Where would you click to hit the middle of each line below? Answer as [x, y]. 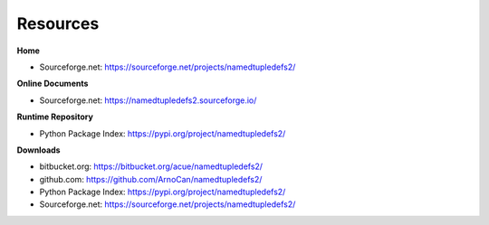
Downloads [38, 150]
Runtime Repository [55, 117]
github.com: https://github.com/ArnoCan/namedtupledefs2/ [151, 179]
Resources [58, 23]
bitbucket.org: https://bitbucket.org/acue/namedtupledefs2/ [151, 166]
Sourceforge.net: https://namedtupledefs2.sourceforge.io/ [148, 100]
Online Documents [53, 84]
